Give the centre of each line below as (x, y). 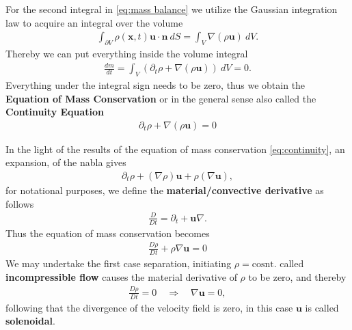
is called (322, 307)
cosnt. (264, 265)
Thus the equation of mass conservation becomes (108, 233)
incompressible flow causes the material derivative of (121, 276)
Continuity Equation (55, 112)
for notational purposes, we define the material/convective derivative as (165, 190)
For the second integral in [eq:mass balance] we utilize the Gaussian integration (172, 9)
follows (20, 203)
